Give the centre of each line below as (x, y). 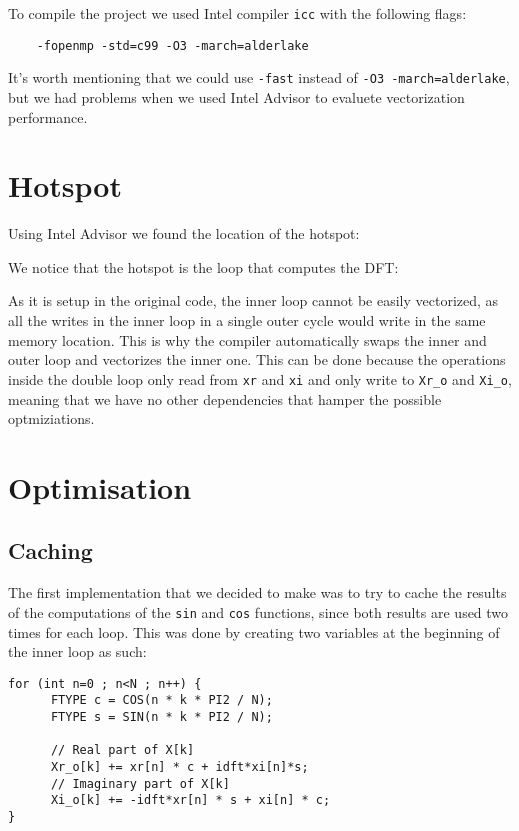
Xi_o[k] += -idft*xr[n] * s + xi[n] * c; (190, 800)
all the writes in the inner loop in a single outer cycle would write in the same (247, 320)
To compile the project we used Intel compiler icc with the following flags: (237, 13)
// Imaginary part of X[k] (140, 783)
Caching (50, 550)
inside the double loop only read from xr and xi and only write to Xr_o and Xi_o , (260, 378)
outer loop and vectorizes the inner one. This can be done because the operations (257, 359)
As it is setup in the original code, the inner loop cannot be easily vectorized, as (253, 300)
